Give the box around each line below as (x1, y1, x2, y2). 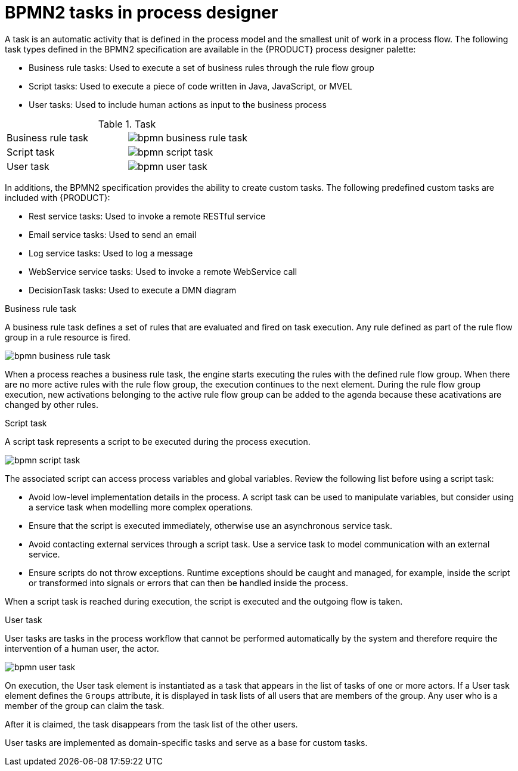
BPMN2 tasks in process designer (5, 2, 278, 23)
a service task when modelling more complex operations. (29, 501, 253, 512)
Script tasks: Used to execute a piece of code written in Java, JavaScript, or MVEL (29, 80, 352, 91)
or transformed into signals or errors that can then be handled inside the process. (29, 577, 348, 588)
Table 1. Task (98, 117, 156, 130)
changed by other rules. (5, 399, 98, 410)
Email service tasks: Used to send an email (29, 229, 197, 240)
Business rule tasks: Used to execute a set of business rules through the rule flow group (29, 62, 374, 73)
